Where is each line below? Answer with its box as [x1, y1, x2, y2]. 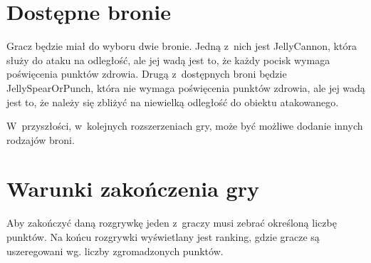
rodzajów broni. [6, 132, 75, 147]
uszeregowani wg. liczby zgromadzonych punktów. [6, 243, 224, 258]
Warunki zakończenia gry [6, 174, 259, 203]
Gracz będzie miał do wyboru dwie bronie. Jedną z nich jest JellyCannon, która [6, 38, 357, 53]
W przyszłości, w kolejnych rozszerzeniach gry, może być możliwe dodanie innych [6, 118, 363, 133]
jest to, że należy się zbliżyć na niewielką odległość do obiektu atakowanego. [6, 94, 339, 109]
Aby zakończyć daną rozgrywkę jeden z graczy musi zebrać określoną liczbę [6, 215, 337, 230]
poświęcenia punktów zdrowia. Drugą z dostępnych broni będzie [6, 66, 287, 81]
